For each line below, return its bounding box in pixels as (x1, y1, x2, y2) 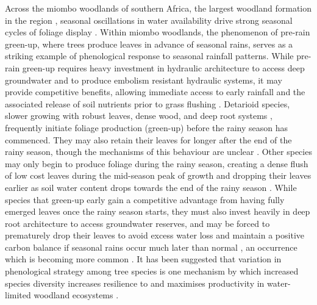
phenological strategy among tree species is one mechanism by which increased (5, 265, 299, 278)
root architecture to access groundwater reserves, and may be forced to (5, 217, 270, 229)
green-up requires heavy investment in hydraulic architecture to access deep (22, 61, 305, 74)
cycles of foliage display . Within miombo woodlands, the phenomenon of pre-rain (5, 26, 310, 38)
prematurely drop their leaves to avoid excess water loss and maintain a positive (5, 229, 305, 242)
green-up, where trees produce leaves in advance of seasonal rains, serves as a (5, 37, 293, 50)
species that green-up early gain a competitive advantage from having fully (5, 193, 285, 206)
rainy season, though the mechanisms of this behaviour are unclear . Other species (5, 145, 312, 158)
